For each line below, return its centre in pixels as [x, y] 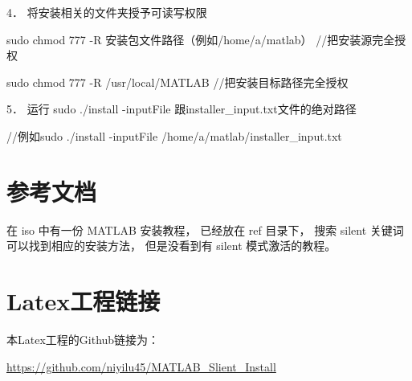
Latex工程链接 [84, 301]
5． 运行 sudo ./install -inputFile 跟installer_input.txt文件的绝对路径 [182, 109]
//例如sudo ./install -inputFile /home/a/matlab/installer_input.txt [174, 135]
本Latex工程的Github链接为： [83, 339]
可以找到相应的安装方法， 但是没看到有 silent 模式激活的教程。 [171, 246]
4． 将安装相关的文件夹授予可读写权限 [107, 12]
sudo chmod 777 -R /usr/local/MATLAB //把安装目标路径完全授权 [177, 82]
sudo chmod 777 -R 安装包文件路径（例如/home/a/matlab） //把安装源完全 [201, 39]
